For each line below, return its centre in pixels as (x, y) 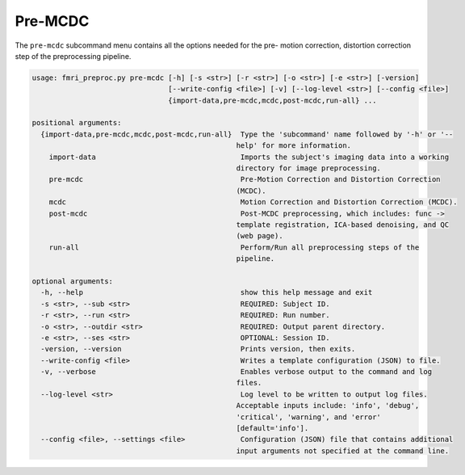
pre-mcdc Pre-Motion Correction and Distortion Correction (245, 179)
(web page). (260, 236)
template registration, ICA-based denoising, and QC (343, 225)
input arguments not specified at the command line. (343, 451)
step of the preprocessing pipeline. (73, 56)
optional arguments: (72, 281)
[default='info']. (272, 429)
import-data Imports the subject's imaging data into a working (249, 157)
